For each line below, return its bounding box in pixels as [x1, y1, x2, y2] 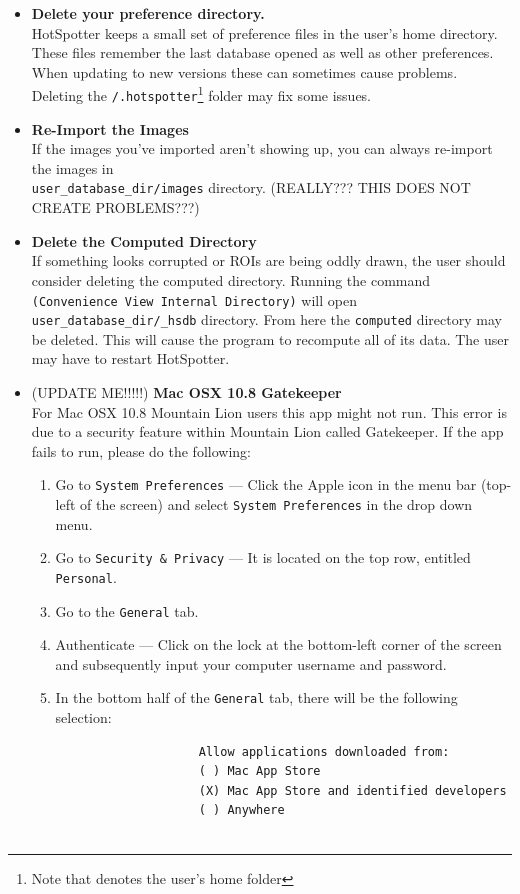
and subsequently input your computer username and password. [55, 653, 447, 674]
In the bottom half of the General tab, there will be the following [55, 687, 458, 708]
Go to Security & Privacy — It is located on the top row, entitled [55, 547, 471, 568]
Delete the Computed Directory [31, 230, 257, 251]
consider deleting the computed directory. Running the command [31, 269, 431, 290]
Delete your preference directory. [31, 3, 265, 23]
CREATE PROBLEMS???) [31, 197, 200, 218]
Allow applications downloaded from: [198, 744, 450, 759]
